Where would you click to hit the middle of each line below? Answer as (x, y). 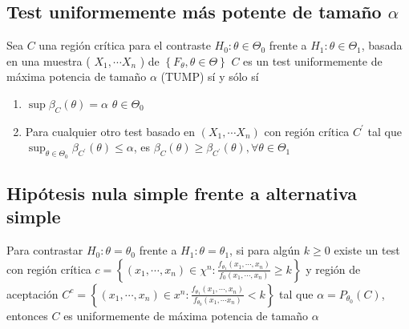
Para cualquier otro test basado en (110, 131)
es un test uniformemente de (313, 60)
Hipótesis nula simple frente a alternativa (182, 193)
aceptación (32, 293)
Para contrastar (45, 250)
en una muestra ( (49, 60)
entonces (27, 315)
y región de (333, 269)
